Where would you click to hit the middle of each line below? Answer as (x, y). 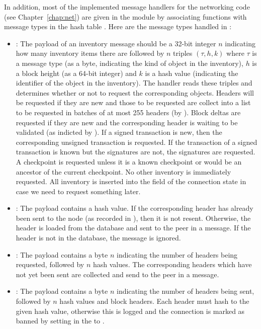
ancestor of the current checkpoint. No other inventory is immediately (123, 171)
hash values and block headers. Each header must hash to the (154, 301)
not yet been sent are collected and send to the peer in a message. (117, 274)
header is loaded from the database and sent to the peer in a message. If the (133, 228)
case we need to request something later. (78, 191)
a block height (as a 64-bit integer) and (76, 73)
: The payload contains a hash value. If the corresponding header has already (135, 208)
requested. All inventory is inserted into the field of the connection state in (131, 181)
